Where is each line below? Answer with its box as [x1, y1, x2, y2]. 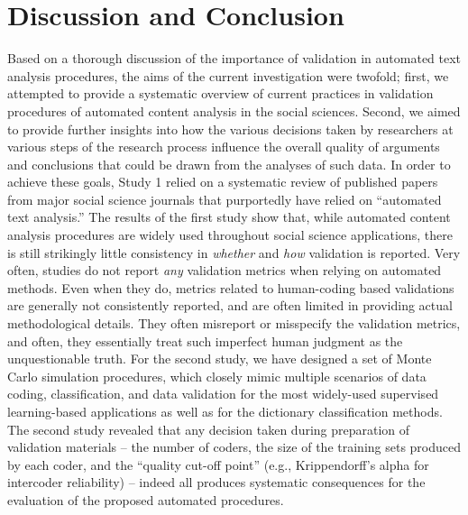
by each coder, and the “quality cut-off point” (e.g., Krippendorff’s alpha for [7, 455, 429, 474]
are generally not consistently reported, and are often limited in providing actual [7, 296, 453, 315]
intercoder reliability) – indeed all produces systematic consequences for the [7, 473, 426, 492]
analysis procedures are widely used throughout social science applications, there [7, 225, 453, 244]
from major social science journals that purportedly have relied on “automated [7, 189, 442, 208]
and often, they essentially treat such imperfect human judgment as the [7, 331, 403, 350]
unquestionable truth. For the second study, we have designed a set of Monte [7, 349, 432, 368]
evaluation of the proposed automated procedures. [7, 490, 284, 509]
